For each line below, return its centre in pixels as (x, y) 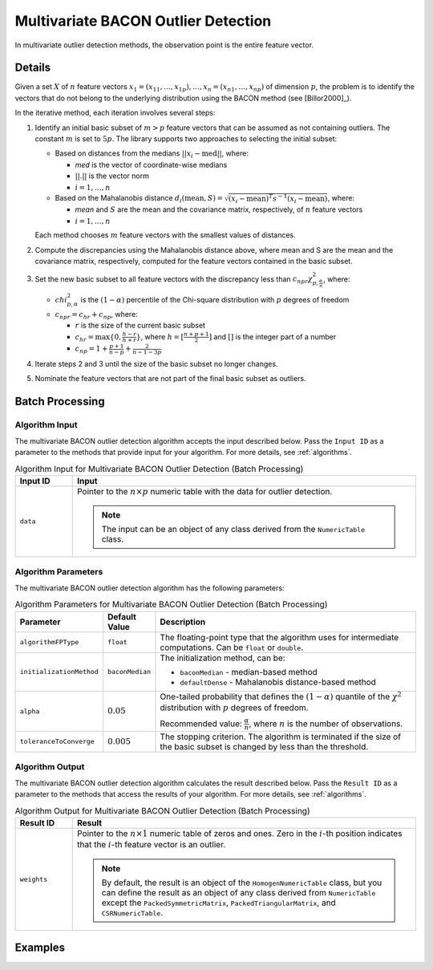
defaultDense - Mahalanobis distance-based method (278, 682)
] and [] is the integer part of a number (273, 336)
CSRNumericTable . (132, 912)
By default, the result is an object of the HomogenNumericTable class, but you (242, 883)
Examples (40, 948)
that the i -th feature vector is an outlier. (151, 845)
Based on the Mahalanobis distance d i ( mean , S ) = (139, 199)
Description (183, 622)
